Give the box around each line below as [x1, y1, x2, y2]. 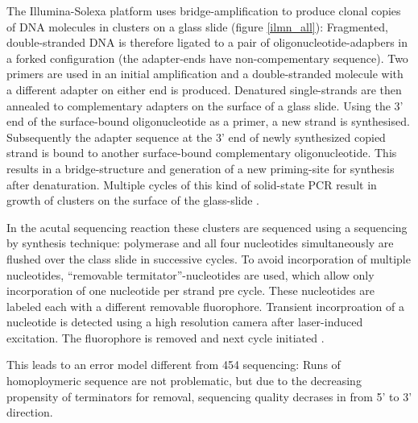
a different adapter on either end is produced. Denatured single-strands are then [6, 81, 402, 97]
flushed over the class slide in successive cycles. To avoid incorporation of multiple [6, 250, 411, 267]
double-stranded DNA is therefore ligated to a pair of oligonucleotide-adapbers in [6, 34, 408, 51]
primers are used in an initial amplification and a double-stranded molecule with [6, 65, 404, 82]
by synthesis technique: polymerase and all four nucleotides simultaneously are [6, 234, 394, 251]
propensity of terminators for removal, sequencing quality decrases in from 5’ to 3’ [6, 388, 412, 404]
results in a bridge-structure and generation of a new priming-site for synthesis [6, 160, 395, 176]
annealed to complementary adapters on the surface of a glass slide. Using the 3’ [6, 97, 404, 114]
